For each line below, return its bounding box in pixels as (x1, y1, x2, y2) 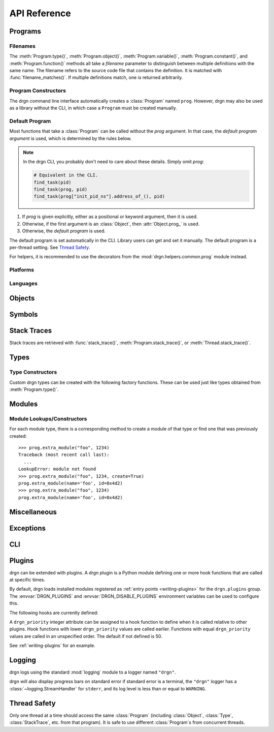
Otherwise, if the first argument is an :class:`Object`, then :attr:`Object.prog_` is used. (22, 221, 200, 227)
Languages (9, 280, 38, 287)
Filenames (9, 42, 36, 49)
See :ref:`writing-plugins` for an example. (9, 643, 96, 649)
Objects (9, 294, 35, 302)
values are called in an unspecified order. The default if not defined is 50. (9, 633, 162, 639)
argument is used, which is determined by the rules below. (9, 135, 132, 141)
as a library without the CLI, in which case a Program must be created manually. (9, 105, 177, 111)
